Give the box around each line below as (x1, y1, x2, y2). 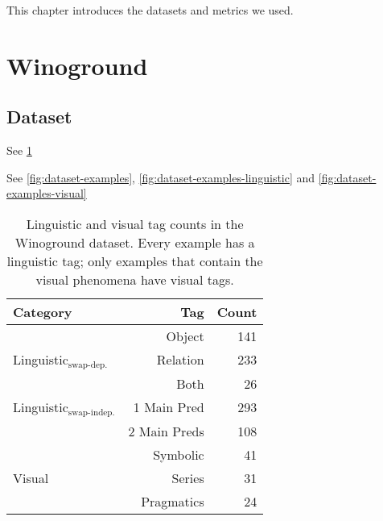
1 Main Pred (133, 398, 204, 417)
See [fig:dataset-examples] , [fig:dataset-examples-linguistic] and (6, 169, 315, 185)
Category (13, 302, 72, 321)
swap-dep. (68, 360, 108, 369)
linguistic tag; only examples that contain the (6, 251, 263, 270)
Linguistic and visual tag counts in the (26, 214, 244, 233)
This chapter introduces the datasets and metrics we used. (6, 2, 294, 18)
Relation (156, 350, 204, 369)
